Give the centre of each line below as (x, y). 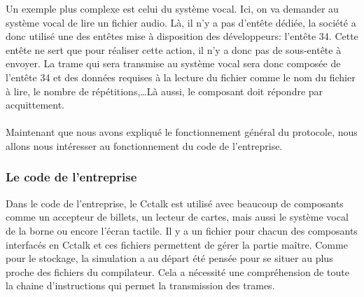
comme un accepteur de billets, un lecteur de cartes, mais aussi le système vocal (177, 217)
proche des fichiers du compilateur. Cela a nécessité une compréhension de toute (177, 271)
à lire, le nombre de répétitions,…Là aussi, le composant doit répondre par (164, 91)
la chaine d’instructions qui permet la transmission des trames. (140, 285)
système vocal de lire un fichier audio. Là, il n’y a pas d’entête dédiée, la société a (181, 22)
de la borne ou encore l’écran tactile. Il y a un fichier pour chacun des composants (182, 230)
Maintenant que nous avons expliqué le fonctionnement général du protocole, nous (182, 132)
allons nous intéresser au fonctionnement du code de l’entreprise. (144, 145)
